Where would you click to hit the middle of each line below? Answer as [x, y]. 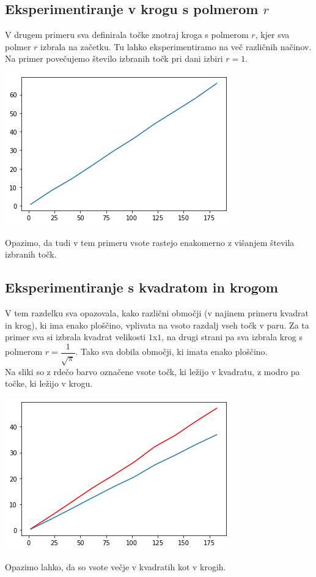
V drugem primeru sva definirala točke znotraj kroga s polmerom [127, 35]
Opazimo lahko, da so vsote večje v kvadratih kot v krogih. [116, 567]
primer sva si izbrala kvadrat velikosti [75, 337]
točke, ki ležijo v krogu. [49, 383]
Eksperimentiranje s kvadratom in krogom [141, 287]
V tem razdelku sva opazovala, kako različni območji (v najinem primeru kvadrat [157, 312]
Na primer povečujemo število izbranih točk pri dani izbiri [114, 58]
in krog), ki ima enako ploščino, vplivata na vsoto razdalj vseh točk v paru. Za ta [157, 325]
